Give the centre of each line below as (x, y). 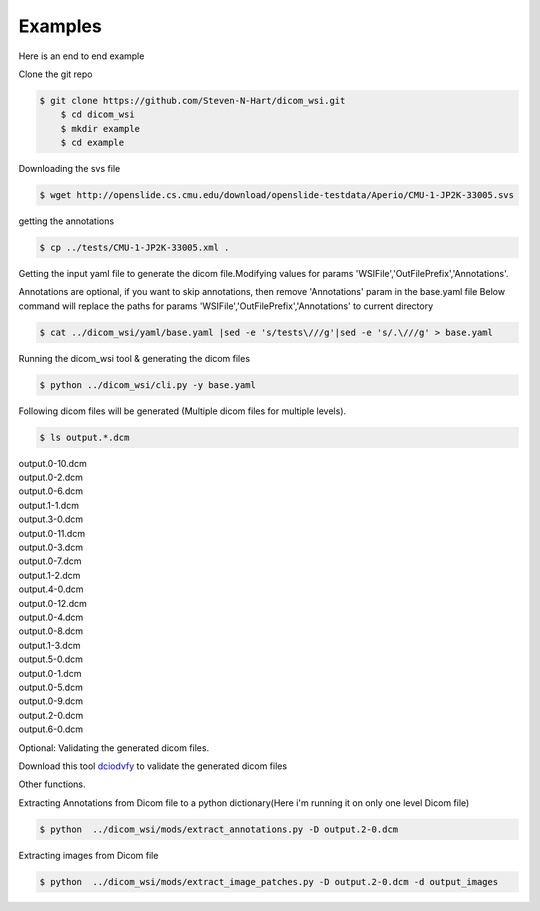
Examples (60, 26)
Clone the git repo (56, 74)
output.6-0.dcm (51, 729)
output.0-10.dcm (52, 463)
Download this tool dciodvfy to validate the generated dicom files (153, 766)
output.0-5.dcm (51, 687)
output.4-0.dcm (51, 589)
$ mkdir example (100, 128)
